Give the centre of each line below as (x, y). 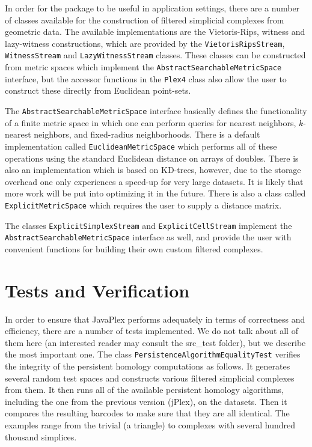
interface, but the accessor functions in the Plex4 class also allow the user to (146, 78)
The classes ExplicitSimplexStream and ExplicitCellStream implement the (148, 225)
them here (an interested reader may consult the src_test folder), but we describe (155, 342)
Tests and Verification (97, 290)
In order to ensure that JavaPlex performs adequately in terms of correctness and (155, 319)
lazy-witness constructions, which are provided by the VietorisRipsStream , (145, 43)
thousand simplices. (41, 436)
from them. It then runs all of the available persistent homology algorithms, (145, 390)
